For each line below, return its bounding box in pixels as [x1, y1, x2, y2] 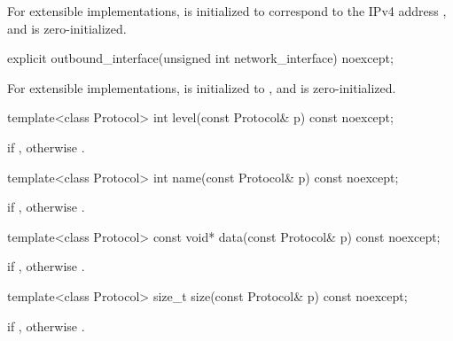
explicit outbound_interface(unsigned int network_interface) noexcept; [7, 49, 394, 67]
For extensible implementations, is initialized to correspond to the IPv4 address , [7, 2, 447, 19]
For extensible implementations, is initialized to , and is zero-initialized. [7, 78, 396, 97]
